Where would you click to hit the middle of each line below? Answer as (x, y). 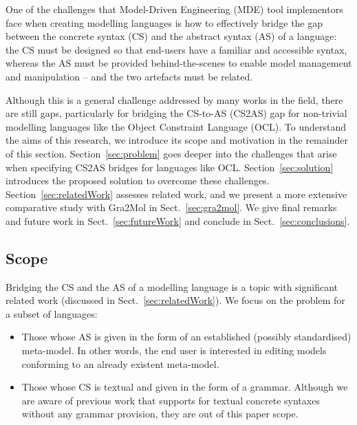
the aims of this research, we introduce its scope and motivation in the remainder (177, 140)
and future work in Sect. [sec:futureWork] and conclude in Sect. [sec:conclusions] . (178, 220)
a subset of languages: (52, 313)
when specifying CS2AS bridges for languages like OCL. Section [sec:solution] (170, 167)
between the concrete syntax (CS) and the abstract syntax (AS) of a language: (171, 36)
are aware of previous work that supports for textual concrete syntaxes (171, 400)
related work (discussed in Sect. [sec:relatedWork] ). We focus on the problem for (175, 300)
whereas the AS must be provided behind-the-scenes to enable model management (179, 63)
